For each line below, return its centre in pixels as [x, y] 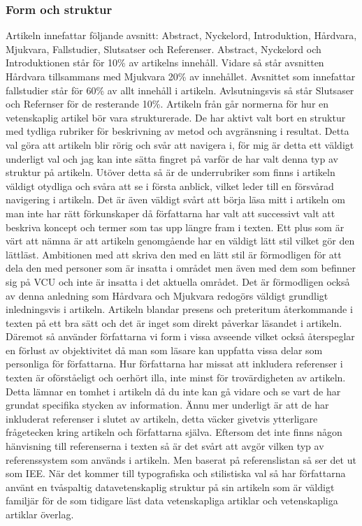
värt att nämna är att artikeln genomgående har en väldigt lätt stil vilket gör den [180, 241]
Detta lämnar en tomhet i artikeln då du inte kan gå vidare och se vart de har [173, 391]
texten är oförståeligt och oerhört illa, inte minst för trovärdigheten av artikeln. [176, 378]
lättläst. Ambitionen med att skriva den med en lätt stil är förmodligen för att [174, 254]
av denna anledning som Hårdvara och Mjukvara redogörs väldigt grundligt [167, 295]
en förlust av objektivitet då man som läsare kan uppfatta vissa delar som [164, 350]
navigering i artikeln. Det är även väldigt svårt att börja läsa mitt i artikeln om [175, 199]
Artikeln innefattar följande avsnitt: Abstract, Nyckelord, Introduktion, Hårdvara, [181, 35]
